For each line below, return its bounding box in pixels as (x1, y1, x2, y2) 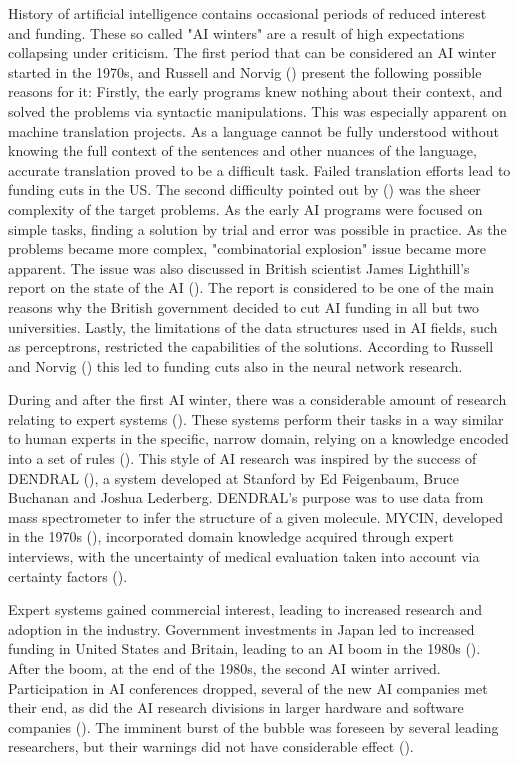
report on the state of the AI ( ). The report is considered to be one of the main (8, 277, 495, 298)
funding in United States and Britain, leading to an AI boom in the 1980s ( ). (8, 638, 481, 659)
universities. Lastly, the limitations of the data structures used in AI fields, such (8, 316, 498, 337)
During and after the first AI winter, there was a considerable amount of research (8, 389, 507, 410)
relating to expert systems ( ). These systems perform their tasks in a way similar (8, 408, 504, 429)
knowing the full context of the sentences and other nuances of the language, (8, 140, 477, 161)
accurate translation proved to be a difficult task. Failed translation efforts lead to (8, 159, 511, 180)
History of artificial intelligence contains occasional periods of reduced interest (8, 3, 487, 23)
